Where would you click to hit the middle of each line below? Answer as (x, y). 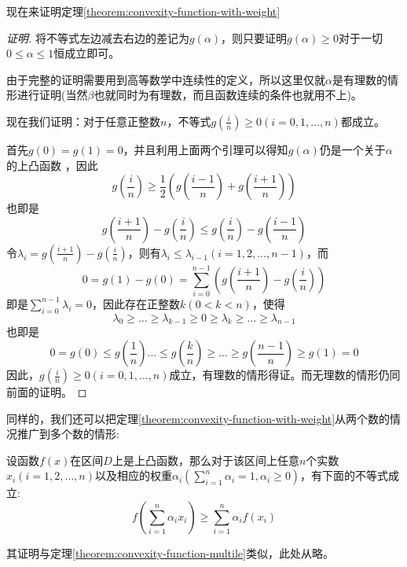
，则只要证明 (254, 37)
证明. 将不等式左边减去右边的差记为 (98, 37)
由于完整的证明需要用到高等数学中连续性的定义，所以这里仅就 (166, 79)
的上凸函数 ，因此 (52, 165)
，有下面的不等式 (345, 475)
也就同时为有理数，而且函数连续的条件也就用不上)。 (228, 95)
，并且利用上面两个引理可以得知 (205, 149)
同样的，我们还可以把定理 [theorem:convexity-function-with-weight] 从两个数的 (198, 418)
